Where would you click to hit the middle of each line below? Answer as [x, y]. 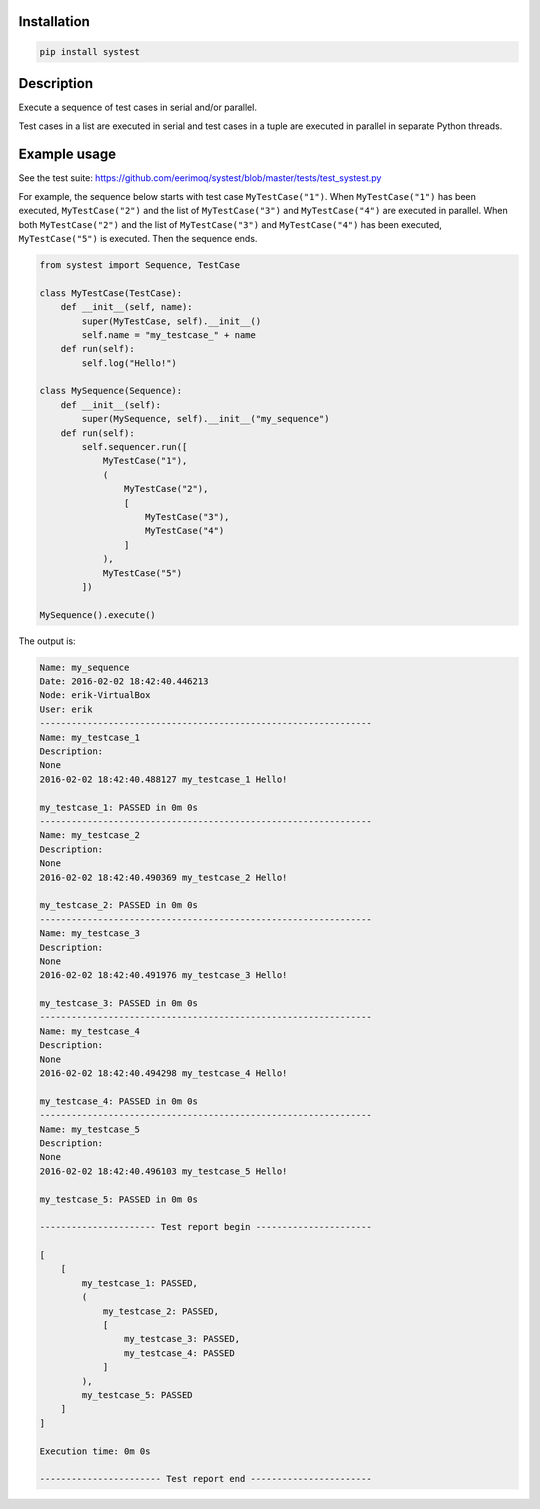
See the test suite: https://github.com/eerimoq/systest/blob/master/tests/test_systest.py [200, 178]
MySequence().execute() [98, 614]
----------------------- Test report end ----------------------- [205, 1479]
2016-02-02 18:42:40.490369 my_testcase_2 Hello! [163, 877]
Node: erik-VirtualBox [95, 695]
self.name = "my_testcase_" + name [169, 334]
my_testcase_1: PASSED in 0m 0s [119, 807]
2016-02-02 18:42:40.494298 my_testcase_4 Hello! [163, 1073]
